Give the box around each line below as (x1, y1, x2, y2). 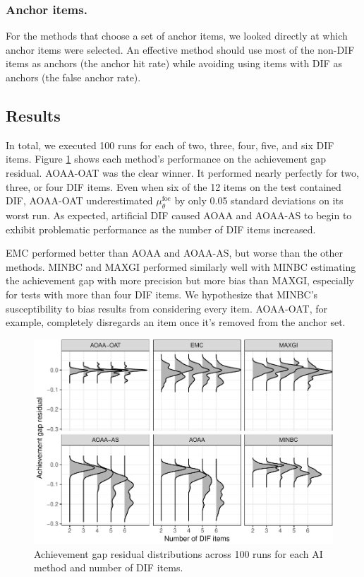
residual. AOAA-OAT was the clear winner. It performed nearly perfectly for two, (6, 165, 359, 180)
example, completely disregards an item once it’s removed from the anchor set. (6, 315, 346, 330)
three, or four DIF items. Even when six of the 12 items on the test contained (6, 179, 341, 194)
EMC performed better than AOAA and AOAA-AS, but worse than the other (6, 245, 344, 260)
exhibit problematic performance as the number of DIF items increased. (6, 221, 316, 236)
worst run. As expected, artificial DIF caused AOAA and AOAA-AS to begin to (6, 207, 352, 222)
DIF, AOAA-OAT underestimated (6, 193, 153, 208)
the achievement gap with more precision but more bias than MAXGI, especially (6, 273, 354, 288)
